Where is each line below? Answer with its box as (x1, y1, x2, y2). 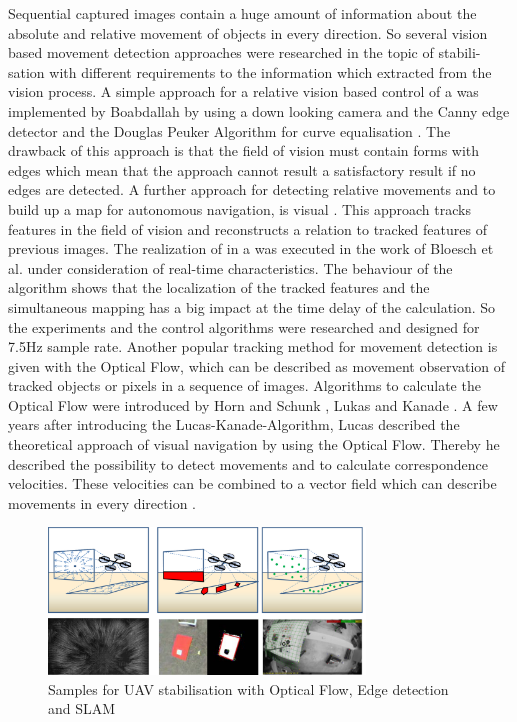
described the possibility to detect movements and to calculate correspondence (8, 453, 488, 474)
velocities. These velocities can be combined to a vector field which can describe (8, 473, 497, 494)
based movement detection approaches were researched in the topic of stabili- (8, 42, 481, 63)
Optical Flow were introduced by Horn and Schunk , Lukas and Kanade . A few (8, 394, 498, 415)
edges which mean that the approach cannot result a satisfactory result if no (8, 159, 476, 180)
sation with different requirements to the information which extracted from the (8, 61, 492, 82)
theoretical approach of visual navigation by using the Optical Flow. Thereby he (8, 434, 500, 455)
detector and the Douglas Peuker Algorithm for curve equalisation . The (8, 120, 451, 141)
